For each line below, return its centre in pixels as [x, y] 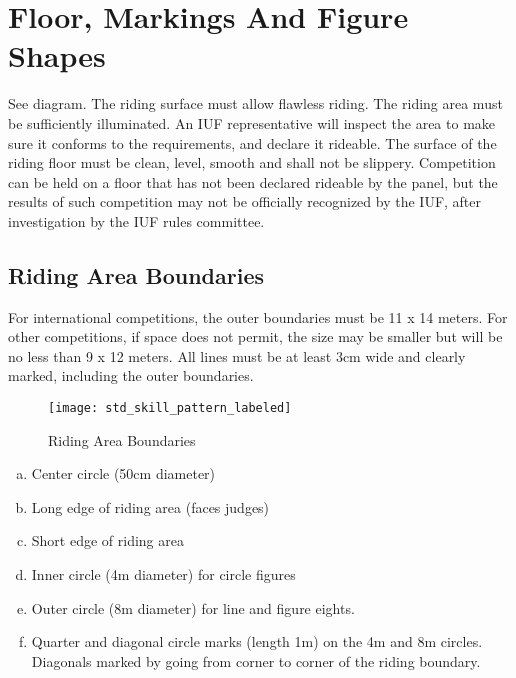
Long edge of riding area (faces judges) [150, 506]
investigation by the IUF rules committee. [136, 220]
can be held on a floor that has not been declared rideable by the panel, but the [253, 181]
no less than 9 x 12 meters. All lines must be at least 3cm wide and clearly [237, 355]
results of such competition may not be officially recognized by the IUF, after [245, 201]
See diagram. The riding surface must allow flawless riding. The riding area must [255, 103]
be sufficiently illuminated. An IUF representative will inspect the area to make [252, 122]
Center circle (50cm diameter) [123, 473]
